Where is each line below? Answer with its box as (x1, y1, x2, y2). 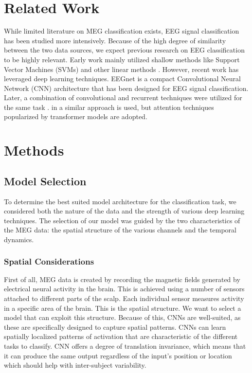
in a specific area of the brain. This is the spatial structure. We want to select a (4, 302, 241, 313)
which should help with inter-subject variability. (4, 360, 146, 370)
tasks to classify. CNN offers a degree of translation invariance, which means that (4, 340, 246, 351)
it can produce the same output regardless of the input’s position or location (4, 350, 232, 360)
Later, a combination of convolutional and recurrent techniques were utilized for (4, 92, 242, 103)
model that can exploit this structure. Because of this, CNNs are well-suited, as (4, 312, 241, 322)
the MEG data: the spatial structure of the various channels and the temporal (4, 225, 236, 235)
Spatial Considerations (4, 255, 94, 267)
